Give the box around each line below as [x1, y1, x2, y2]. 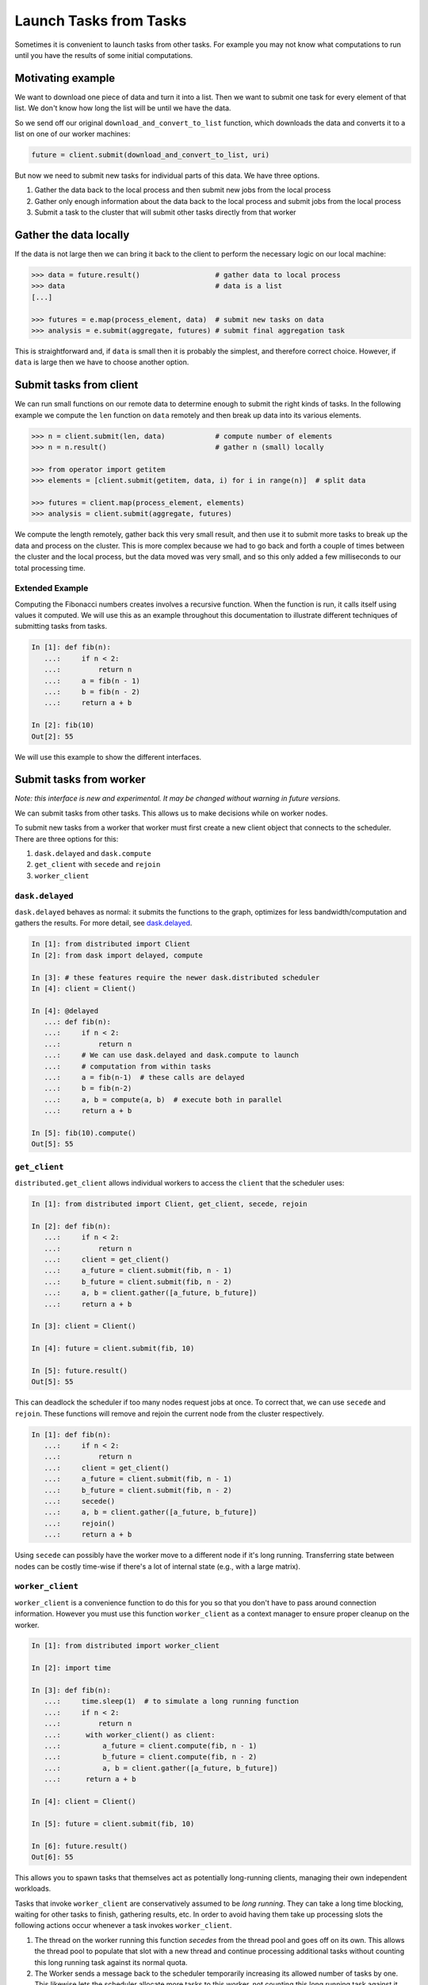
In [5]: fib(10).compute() [31, 1128, 136, 1137]
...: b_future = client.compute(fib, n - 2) [44, 1752, 258, 1762]
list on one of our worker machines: [14, 129, 131, 139]
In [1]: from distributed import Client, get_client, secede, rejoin [31, 1200, 308, 1208]
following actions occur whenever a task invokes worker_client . [14, 1921, 232, 1930]
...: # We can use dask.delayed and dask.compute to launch [44, 1050, 300, 1060]
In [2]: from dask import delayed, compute [31, 950, 204, 960]
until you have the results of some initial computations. [14, 50, 193, 60]
